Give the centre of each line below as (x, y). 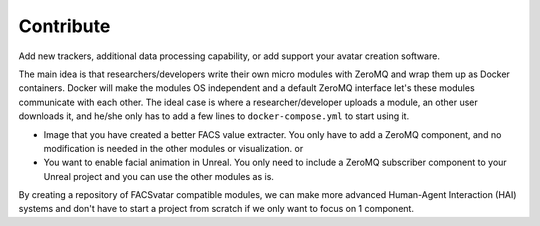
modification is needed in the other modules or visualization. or (173, 148)
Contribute (64, 26)
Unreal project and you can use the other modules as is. (159, 176)
